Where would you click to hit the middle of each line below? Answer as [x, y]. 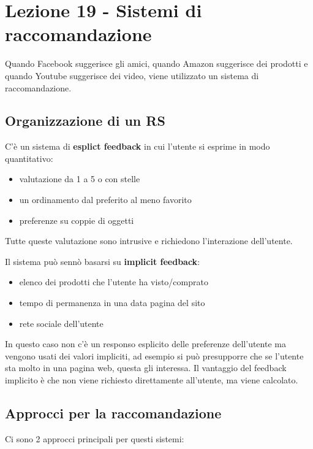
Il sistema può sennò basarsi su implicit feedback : [103, 261]
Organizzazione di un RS [85, 121]
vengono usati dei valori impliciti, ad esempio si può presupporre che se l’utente [154, 355]
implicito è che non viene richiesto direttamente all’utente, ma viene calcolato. [152, 380]
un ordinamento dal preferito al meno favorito [105, 200]
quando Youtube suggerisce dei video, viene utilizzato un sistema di [132, 75]
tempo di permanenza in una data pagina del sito [112, 303]
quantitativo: [29, 158]
